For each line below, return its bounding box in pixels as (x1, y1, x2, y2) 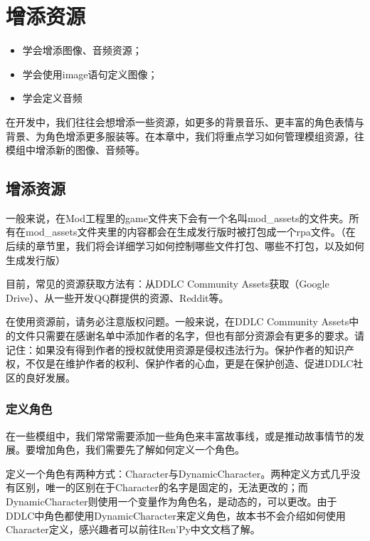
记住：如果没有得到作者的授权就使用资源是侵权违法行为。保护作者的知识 (6, 342, 344, 357)
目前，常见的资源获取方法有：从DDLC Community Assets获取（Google (6, 276, 329, 291)
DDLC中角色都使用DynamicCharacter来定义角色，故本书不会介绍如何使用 (6, 508, 346, 522)
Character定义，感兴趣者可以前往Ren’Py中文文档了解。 (6, 522, 260, 537)
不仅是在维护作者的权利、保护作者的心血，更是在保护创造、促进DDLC (25, 356, 354, 371)
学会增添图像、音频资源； (22, 43, 142, 58)
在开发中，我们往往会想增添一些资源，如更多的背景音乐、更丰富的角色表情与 (6, 114, 364, 129)
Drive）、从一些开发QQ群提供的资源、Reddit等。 (6, 290, 229, 305)
